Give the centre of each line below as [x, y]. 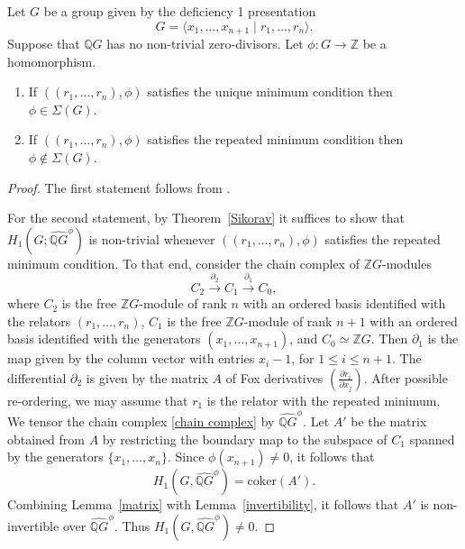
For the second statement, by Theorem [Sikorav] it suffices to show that [206, 218]
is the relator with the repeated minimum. [324, 400]
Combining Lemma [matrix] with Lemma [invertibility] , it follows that [203, 504]
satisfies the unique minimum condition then [270, 91]
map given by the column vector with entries [131, 358]
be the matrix [389, 421]
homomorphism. [52, 61]
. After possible [406, 377]
